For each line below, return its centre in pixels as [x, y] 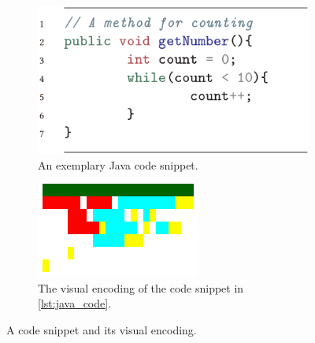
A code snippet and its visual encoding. [102, 329]
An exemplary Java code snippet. [118, 164]
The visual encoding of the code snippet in [141, 287]
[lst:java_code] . [75, 303]
